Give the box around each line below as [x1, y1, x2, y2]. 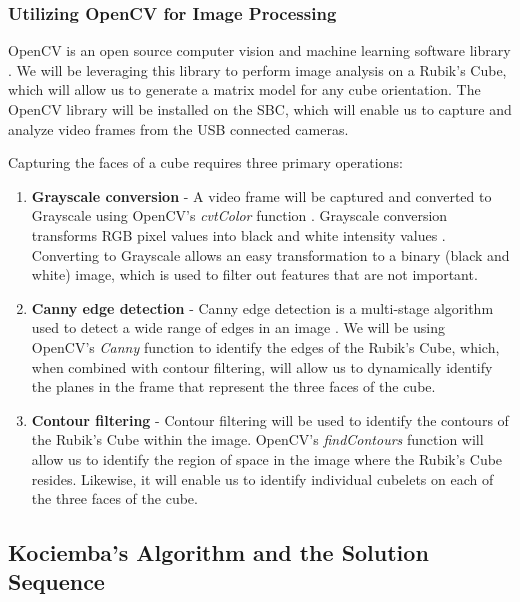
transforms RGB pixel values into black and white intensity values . [31, 224, 446, 245]
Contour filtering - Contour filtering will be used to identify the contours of [31, 409, 509, 430]
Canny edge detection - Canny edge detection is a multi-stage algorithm [31, 297, 494, 318]
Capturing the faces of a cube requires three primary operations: [8, 152, 403, 173]
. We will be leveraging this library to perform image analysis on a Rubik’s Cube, [8, 59, 507, 80]
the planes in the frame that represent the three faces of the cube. [31, 376, 436, 397]
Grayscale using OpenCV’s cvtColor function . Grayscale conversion [31, 205, 448, 226]
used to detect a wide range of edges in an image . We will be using [31, 317, 446, 338]
